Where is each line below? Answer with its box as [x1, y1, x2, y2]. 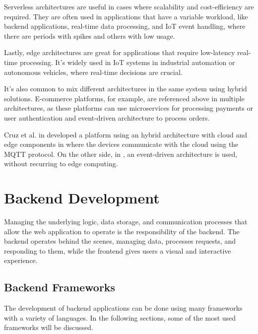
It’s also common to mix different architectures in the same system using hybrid [4, 83, 247, 94]
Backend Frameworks [4, 279, 116, 295]
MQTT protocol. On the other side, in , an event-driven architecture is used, [4, 148, 238, 159]
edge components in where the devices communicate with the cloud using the [4, 139, 239, 149]
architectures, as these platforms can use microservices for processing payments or [4, 103, 253, 113]
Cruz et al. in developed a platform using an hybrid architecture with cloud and [4, 129, 247, 139]
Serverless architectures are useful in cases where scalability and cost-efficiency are [4, 1, 254, 11]
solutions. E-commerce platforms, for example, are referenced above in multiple [4, 93, 245, 103]
